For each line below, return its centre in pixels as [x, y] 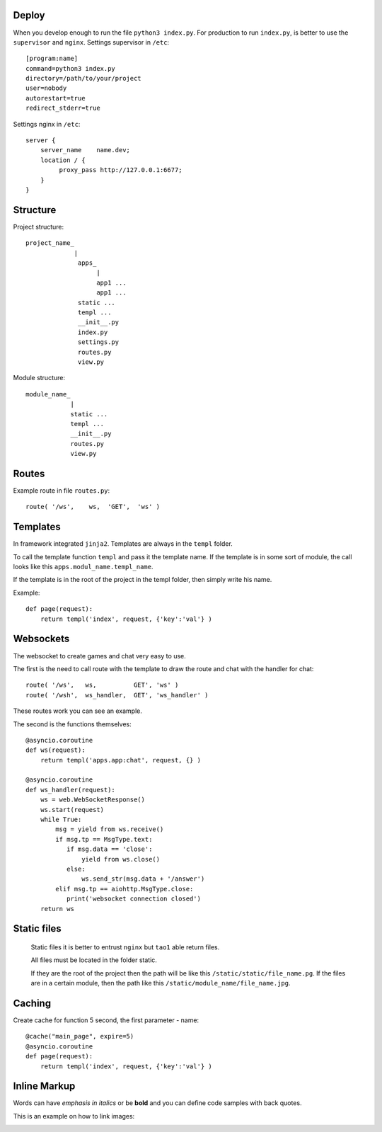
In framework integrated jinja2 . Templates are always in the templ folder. [123, 544]
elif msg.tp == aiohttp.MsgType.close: [125, 889]
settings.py [99, 342]
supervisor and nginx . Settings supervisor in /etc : [91, 42]
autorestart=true [56, 98]
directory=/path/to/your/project [83, 79]
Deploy [29, 15]
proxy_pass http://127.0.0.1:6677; [121, 170]
